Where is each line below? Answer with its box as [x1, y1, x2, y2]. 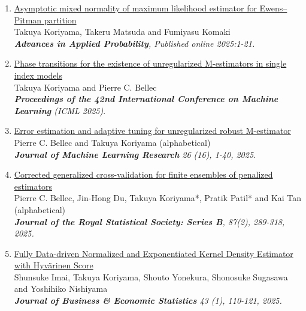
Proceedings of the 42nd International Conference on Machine [14, 92, 278, 105]
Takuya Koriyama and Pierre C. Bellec [14, 80, 157, 93]
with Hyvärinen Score [14, 259, 93, 271]
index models [14, 68, 62, 81]
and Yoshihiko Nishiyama [14, 282, 108, 295]
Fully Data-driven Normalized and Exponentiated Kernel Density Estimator [14, 247, 293, 259]
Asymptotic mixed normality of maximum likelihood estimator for [14, 2, 257, 14]
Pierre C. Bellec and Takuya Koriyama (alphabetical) [14, 136, 211, 148]
